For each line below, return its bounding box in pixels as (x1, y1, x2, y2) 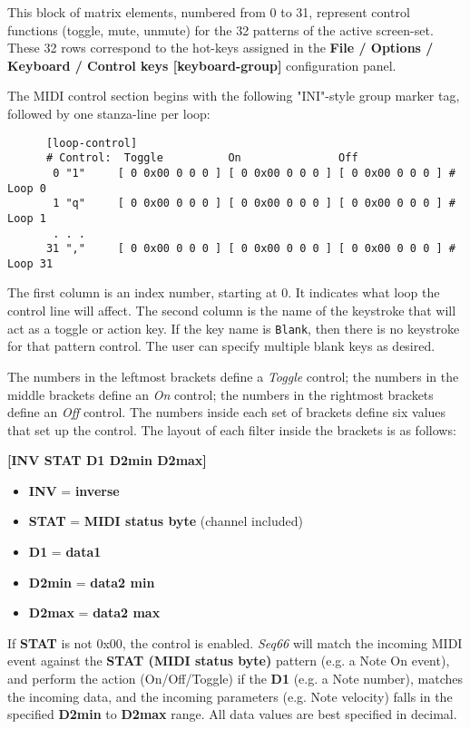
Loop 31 (7, 257, 54, 270)
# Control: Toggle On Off (45, 151, 358, 165)
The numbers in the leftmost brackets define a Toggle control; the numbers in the (7, 366, 459, 385)
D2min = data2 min (28, 572, 155, 591)
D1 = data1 (28, 542, 102, 561)
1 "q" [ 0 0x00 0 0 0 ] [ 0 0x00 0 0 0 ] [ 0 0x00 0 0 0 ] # (53, 197, 455, 210)
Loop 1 (7, 211, 46, 225)
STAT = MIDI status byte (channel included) (28, 511, 303, 530)
